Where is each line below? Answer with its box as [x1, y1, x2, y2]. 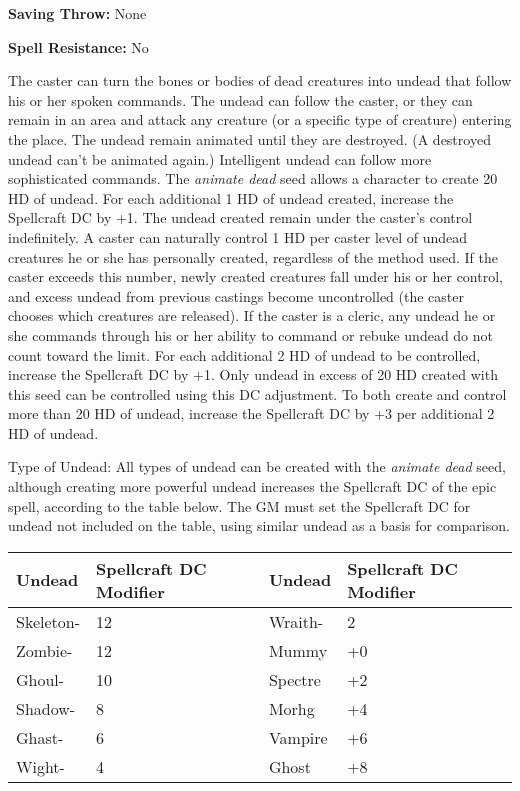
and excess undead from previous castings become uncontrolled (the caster [8, 285, 464, 306]
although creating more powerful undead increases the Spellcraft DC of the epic [8, 476, 497, 497]
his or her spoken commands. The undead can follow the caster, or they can [8, 89, 473, 110]
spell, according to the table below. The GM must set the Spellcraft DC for [8, 495, 471, 516]
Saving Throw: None [8, 3, 147, 23]
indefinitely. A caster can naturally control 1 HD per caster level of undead [8, 226, 468, 247]
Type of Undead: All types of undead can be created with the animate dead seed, [8, 456, 506, 477]
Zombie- [16, 638, 73, 662]
